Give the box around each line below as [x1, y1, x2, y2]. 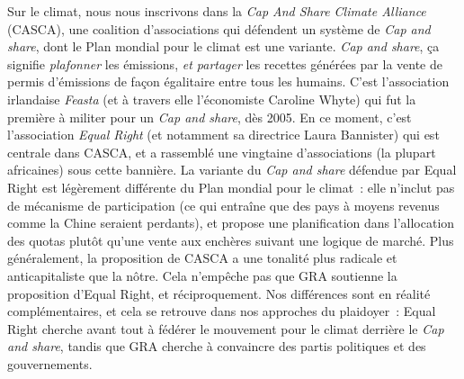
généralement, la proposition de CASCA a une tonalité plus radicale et [7, 248, 397, 267]
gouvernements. [7, 354, 93, 373]
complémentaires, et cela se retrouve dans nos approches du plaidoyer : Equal [7, 302, 436, 320]
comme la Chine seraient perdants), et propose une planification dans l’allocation [7, 213, 455, 232]
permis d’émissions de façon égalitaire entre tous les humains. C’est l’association [7, 72, 450, 91]
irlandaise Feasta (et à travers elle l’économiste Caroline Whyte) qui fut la [7, 89, 416, 108]
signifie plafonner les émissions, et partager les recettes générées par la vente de [7, 54, 442, 73]
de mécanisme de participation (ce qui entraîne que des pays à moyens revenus [7, 195, 440, 214]
